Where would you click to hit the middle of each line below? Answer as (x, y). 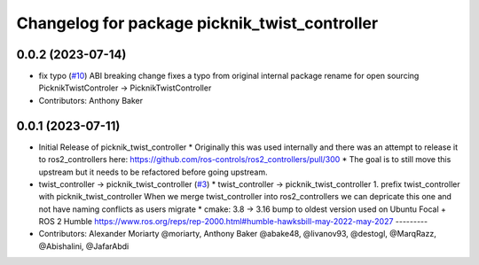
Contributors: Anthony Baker (91, 100)
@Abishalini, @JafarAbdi (84, 246)
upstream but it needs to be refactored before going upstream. (153, 172)
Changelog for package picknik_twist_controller (197, 23)
